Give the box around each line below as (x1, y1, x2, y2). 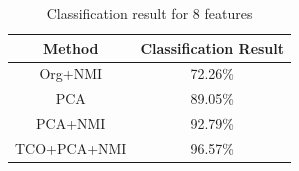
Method (43, 37, 99, 58)
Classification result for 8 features (46, 3, 253, 23)
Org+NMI (39, 63, 103, 84)
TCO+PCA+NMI (15, 137, 127, 158)
